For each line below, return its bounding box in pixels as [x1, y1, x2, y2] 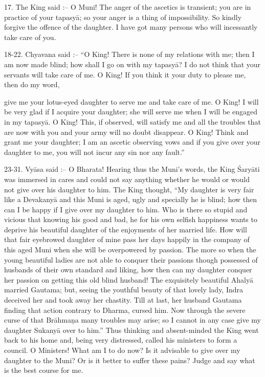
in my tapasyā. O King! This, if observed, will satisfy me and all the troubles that [4, 116, 261, 127]
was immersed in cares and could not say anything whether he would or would [4, 173, 250, 184]
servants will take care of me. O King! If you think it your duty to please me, [4, 69, 246, 80]
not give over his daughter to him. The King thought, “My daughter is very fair [4, 184, 254, 194]
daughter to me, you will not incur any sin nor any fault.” [4, 146, 185, 157]
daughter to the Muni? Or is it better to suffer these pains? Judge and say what [4, 354, 255, 365]
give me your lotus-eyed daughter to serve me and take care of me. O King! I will [4, 96, 259, 107]
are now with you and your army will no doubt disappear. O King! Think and [4, 126, 249, 137]
